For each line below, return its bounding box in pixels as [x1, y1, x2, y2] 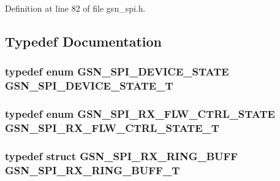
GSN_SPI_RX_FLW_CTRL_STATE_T [5, 120, 219, 135]
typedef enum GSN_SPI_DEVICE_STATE [5, 64, 229, 79]
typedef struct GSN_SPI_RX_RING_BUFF [5, 148, 238, 163]
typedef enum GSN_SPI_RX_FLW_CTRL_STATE [5, 106, 275, 121]
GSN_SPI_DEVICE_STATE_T [5, 78, 173, 93]
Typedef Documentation [5, 31, 162, 50]
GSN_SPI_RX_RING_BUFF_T [5, 162, 180, 177]
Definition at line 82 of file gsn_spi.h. [5, 2, 146, 14]
